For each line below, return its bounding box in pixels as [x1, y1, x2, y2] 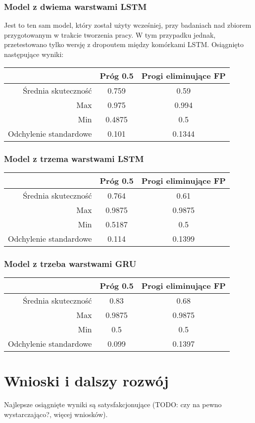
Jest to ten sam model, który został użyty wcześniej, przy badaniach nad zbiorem [4, 20, 252, 30]
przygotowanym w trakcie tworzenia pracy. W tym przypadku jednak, [4, 29, 216, 40]
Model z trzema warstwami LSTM [4, 152, 144, 164]
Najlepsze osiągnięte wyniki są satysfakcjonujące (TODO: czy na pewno [4, 399, 222, 410]
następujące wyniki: [4, 49, 64, 59]
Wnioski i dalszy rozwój [4, 370, 169, 391]
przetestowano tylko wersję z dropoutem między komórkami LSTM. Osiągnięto [4, 39, 244, 50]
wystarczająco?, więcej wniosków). [4, 409, 108, 419]
